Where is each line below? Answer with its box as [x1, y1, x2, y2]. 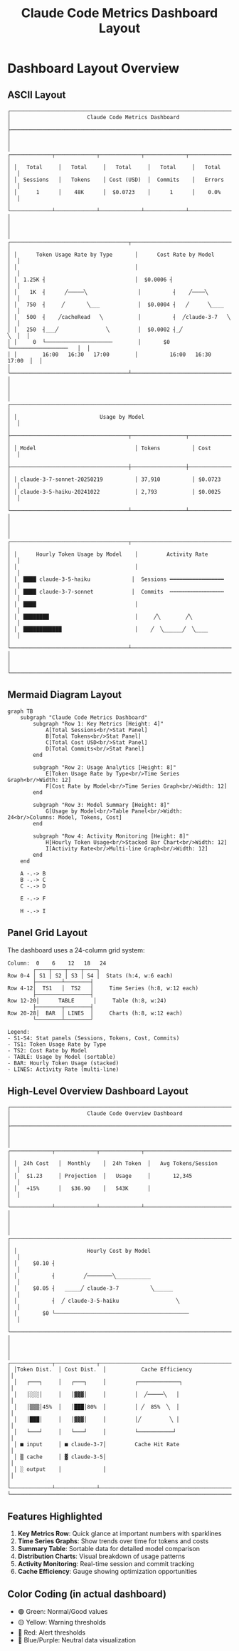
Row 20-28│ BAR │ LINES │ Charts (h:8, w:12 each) [7, 1010, 183, 1017]
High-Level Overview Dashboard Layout [7, 1085, 188, 1097]
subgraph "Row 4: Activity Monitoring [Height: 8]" [33, 833, 190, 840]
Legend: [7, 1028, 31, 1035]
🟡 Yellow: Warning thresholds [17, 1618, 107, 1627]
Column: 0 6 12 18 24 [7, 960, 107, 967]
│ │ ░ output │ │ [7, 1466, 107, 1473]
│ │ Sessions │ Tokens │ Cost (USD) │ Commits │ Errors [7, 176, 224, 183]
